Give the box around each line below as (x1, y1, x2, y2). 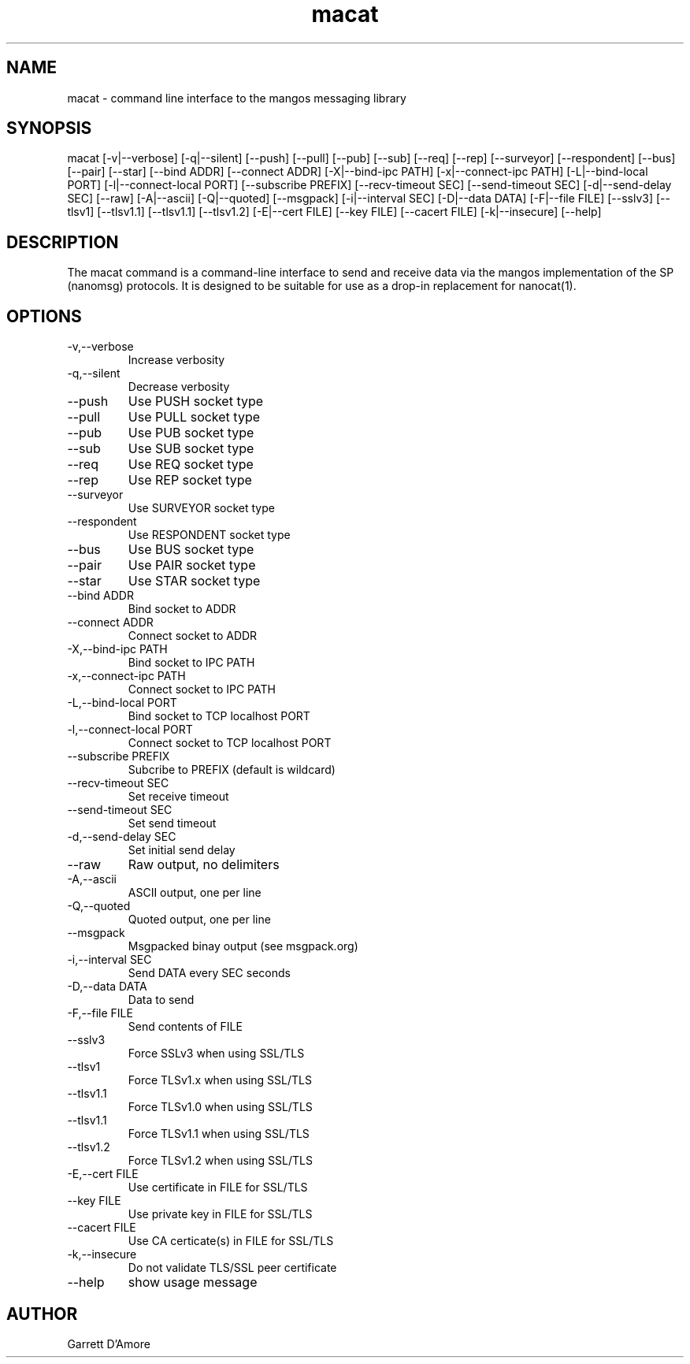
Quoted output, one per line (128, 912, 271, 927)
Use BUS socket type (128, 541, 254, 558)
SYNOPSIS (6, 118, 92, 139)
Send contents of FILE (128, 1020, 243, 1034)
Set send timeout (128, 816, 217, 831)
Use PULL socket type (128, 409, 261, 426)
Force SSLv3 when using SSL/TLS (128, 1046, 305, 1061)
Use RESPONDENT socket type (128, 528, 291, 542)
